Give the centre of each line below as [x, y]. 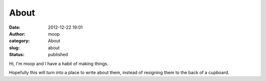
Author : [17, 34]
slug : [14, 48]
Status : [17, 55]
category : [19, 41]
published [58, 55]
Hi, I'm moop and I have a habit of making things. [59, 63]
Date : [15, 27]
